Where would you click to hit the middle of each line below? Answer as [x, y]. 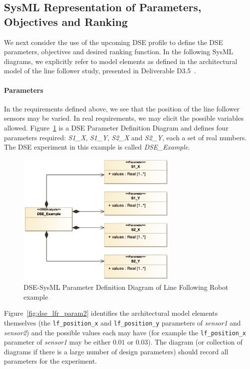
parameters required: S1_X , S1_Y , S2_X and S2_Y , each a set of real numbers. [125, 137]
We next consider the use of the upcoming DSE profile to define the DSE [114, 42]
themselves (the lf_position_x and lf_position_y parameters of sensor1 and [123, 322]
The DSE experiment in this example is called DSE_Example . [97, 147]
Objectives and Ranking [66, 21]
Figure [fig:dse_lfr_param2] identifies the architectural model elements [111, 313]
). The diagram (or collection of [195, 342]
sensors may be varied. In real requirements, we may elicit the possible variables [124, 118]
